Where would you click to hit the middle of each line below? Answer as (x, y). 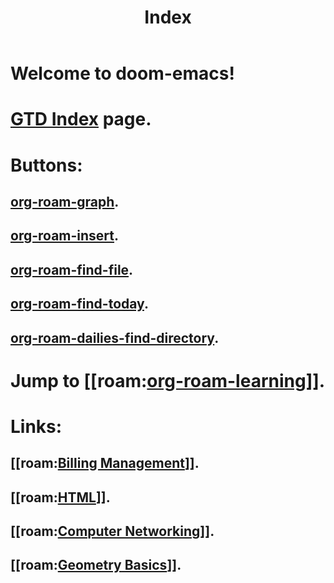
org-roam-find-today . (79, 304)
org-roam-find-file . (72, 269)
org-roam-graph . (65, 201)
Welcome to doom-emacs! (122, 73)
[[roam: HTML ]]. (60, 497)
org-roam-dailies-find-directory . (115, 337)
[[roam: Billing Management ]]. (105, 463)
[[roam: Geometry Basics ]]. (96, 565)
